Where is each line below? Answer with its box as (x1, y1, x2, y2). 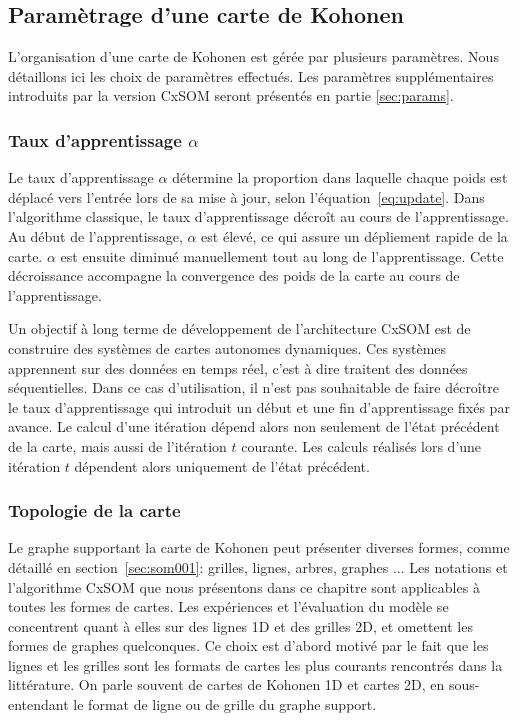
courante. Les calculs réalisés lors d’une (241, 435, 482, 456)
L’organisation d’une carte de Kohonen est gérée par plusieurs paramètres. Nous (8, 46, 499, 67)
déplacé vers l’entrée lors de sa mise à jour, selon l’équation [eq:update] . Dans (8, 186, 485, 207)
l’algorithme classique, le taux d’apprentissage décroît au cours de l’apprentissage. (8, 206, 509, 227)
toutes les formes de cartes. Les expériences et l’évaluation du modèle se (8, 596, 449, 617)
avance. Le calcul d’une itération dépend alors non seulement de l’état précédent (8, 416, 500, 437)
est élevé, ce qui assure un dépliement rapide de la (201, 225, 508, 246)
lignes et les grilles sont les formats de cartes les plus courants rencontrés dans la (8, 654, 503, 675)
